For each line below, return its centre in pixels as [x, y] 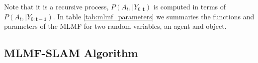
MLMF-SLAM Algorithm [71, 53]
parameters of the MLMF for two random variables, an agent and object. [115, 26]
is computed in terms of [190, 6]
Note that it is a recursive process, [56, 6]
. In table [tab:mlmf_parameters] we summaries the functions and [154, 16]
